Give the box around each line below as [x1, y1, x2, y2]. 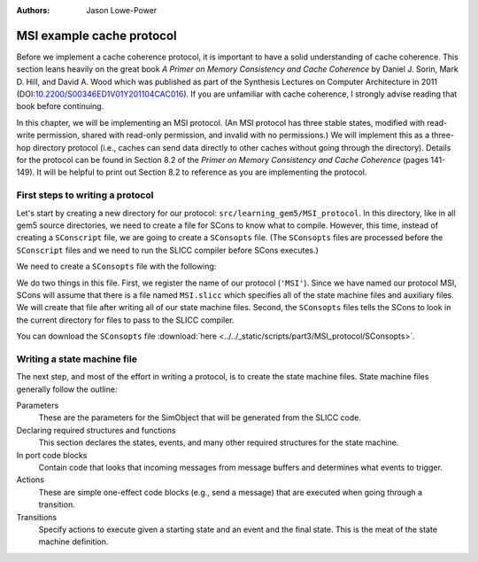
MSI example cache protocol [16, 27, 177, 43]
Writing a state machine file [16, 353, 137, 365]
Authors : [16, 5, 50, 15]
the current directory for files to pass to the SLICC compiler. [16, 315, 235, 325]
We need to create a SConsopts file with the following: [16, 261, 217, 272]
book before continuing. [16, 101, 104, 112]
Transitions [16, 511, 58, 522]
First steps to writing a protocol [16, 189, 154, 201]
